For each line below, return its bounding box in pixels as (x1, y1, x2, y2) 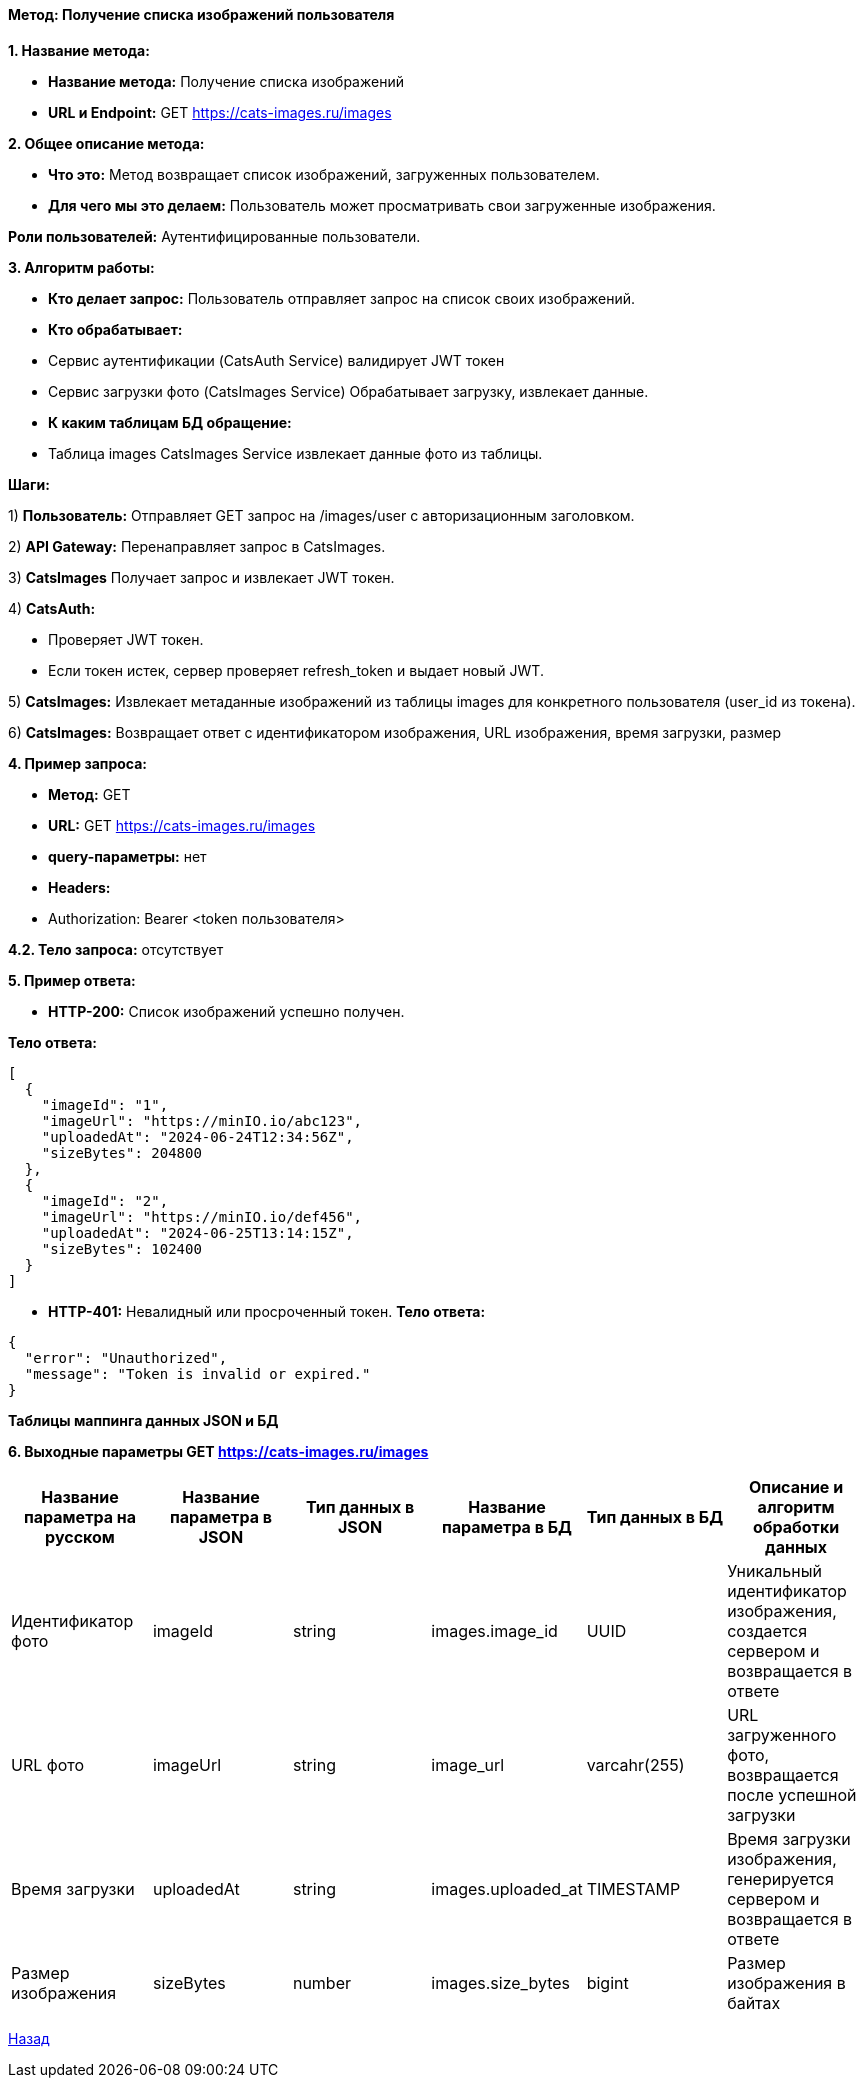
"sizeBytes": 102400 (41, 1240, 202, 1257)
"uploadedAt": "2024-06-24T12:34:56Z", (41, 1128, 354, 1145)
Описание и (749, 1476, 844, 1497)
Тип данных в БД (586, 1506, 724, 1527)
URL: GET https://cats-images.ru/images (48, 816, 316, 834)
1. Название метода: (8, 41, 150, 59)
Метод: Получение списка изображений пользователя (8, 6, 395, 23)
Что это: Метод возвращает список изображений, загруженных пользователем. (48, 165, 600, 183)
